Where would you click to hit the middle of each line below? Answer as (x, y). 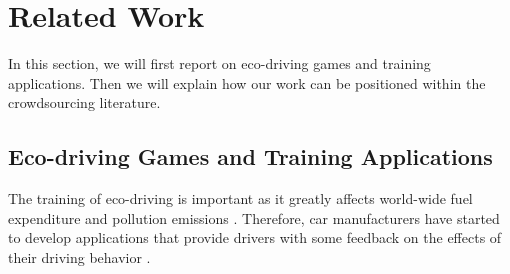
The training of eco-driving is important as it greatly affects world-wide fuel (240, 198)
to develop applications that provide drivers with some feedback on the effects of (255, 237)
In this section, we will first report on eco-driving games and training (219, 63)
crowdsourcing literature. (84, 102)
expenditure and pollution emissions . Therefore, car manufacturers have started (254, 217)
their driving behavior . (79, 256)
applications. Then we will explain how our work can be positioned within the (247, 82)
